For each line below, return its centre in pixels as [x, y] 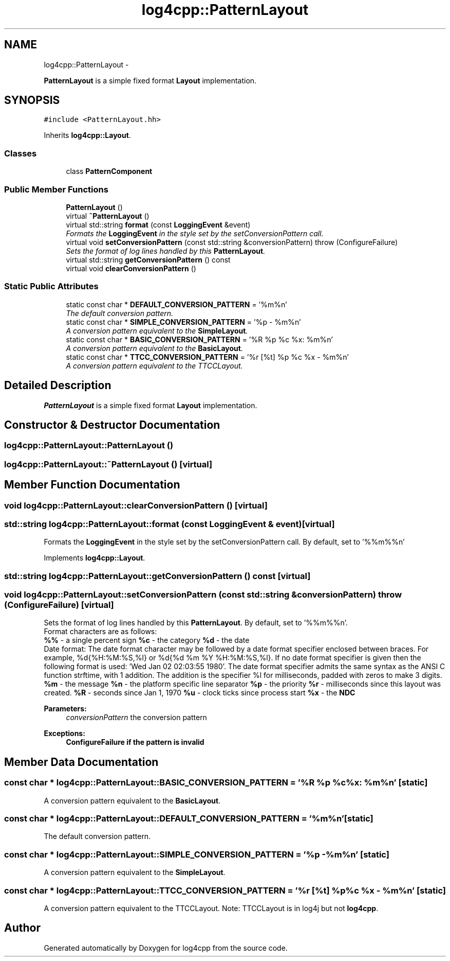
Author [22, 928]
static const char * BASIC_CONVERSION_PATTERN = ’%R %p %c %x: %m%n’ [199, 339]
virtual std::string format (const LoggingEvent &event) [158, 224]
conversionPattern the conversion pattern [136, 718]
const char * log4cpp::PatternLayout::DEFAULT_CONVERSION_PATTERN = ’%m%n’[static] [189, 819]
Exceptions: [64, 733]
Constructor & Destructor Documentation [112, 425]
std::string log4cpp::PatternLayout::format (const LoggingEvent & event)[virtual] [170, 524]
